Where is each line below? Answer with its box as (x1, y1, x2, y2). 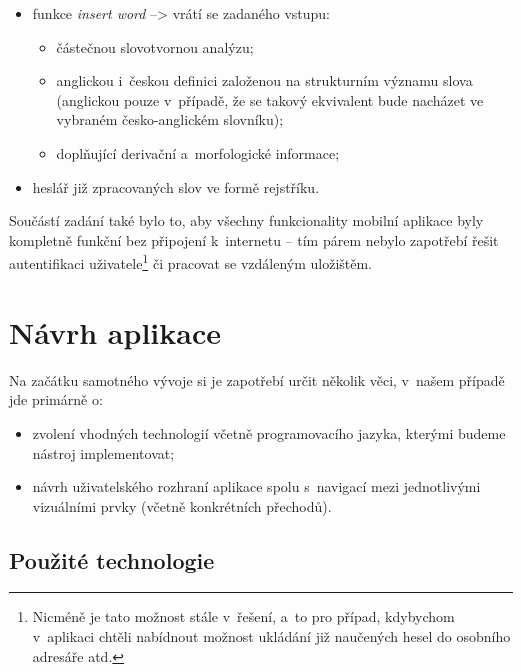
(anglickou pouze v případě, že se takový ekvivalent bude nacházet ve (56, 89, 484, 110)
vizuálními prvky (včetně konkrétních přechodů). (32, 495, 332, 516)
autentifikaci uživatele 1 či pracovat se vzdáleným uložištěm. (9, 250, 373, 273)
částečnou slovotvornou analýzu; (56, 36, 254, 57)
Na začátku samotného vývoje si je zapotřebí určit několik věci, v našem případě (9, 369, 505, 390)
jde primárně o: (9, 389, 103, 410)
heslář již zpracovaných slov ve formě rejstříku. (32, 176, 320, 197)
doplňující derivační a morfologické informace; (56, 142, 340, 163)
